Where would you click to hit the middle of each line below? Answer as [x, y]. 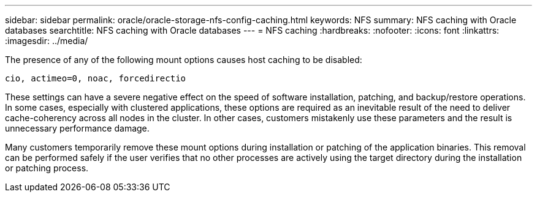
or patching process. [47, 168]
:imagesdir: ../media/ [47, 41]
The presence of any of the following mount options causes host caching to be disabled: [184, 60]
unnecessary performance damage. [77, 128]
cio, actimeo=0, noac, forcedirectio [96, 78]
